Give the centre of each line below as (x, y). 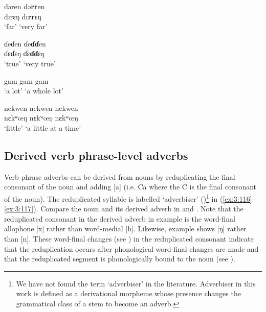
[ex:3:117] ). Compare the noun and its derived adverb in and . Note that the (124, 209)
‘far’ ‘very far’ (26, 26)
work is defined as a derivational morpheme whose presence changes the (128, 293)
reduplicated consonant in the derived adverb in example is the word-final (120, 218)
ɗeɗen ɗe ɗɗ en (25, 43)
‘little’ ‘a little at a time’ (43, 127)
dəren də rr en (25, 6)
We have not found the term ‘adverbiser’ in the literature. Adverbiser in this (136, 283)
